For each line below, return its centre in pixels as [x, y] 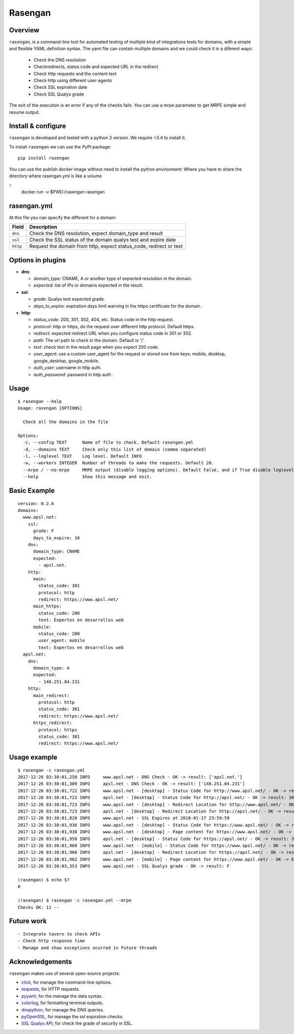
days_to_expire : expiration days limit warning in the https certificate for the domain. [118, 306]
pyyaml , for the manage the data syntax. [62, 996]
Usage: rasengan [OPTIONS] [50, 408]
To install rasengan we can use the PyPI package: [60, 146]
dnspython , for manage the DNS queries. [63, 1010]
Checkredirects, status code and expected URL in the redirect [96, 67]
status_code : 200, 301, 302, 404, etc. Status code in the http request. [104, 320]
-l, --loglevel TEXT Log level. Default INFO [82, 456]
